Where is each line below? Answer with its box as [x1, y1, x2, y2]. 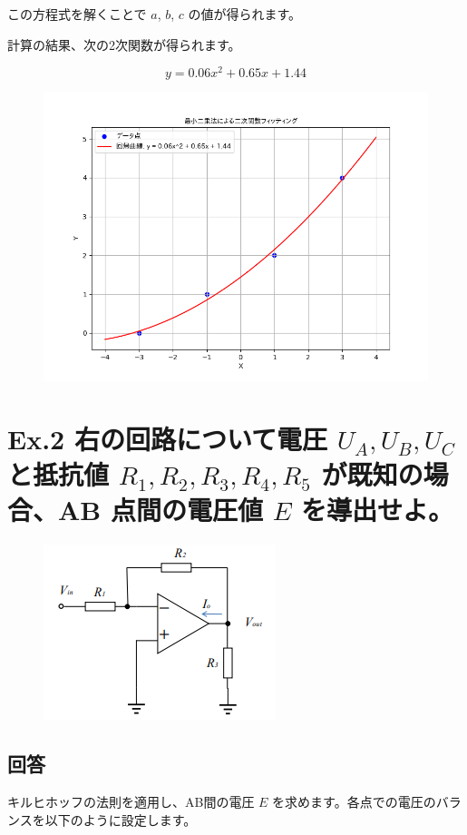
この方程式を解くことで [7, 5, 147, 23]
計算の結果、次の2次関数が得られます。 [7, 34, 241, 54]
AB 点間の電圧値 [58, 491, 263, 528]
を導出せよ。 [301, 491, 454, 528]
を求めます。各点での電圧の [272, 792, 436, 811]
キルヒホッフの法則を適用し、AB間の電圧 [7, 792, 255, 811]
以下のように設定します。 [44, 810, 197, 829]
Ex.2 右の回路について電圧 [7, 420, 328, 457]
